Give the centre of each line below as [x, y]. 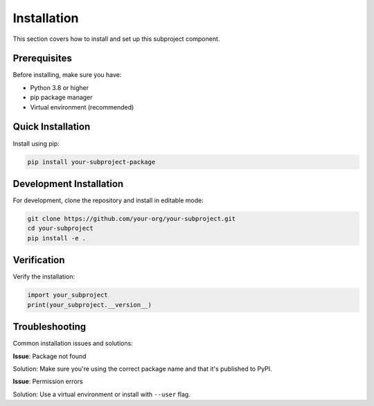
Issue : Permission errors [48, 382]
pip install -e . [57, 238]
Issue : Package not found [50, 356]
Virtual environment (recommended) [82, 107]
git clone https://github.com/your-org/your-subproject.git [132, 219]
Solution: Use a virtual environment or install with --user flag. [101, 394]
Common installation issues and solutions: [73, 344]
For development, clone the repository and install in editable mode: [108, 200]
